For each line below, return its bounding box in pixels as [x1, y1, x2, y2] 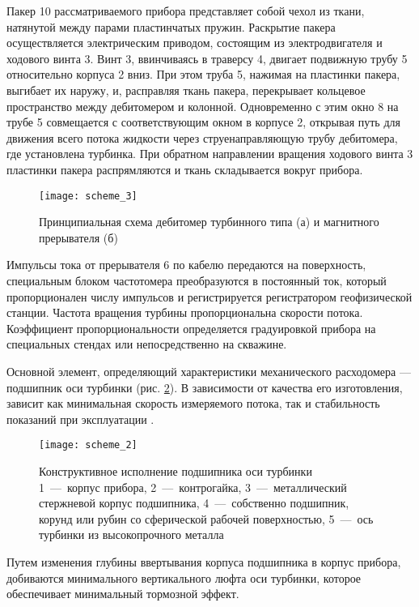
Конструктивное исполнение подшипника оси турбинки [39, 462, 312, 479]
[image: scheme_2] [39, 439, 138, 451]
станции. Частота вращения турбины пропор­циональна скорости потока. [6, 304, 363, 321]
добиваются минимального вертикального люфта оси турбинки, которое [6, 569, 362, 586]
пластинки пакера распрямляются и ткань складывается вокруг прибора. [6, 160, 363, 177]
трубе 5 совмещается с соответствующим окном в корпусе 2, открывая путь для [6, 113, 400, 130]
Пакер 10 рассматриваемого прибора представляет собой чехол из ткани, [6, 2, 365, 19]
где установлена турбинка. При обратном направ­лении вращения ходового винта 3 [6, 145, 413, 162]
